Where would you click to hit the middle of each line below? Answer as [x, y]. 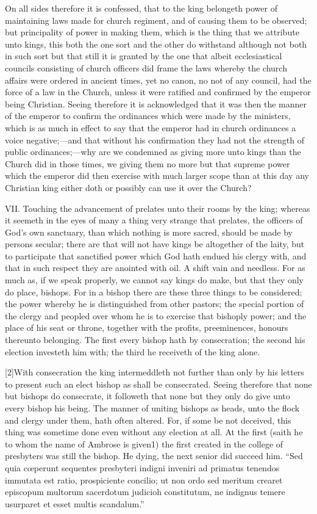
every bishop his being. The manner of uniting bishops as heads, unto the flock [152, 408]
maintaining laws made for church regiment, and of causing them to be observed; [156, 20]
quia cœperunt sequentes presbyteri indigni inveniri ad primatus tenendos [142, 467]
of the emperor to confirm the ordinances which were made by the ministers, [148, 116]
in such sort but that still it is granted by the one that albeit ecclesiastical [144, 56]
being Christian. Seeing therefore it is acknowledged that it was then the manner [156, 103]
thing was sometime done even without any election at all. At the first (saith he [154, 432]
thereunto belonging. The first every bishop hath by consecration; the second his [155, 340]
